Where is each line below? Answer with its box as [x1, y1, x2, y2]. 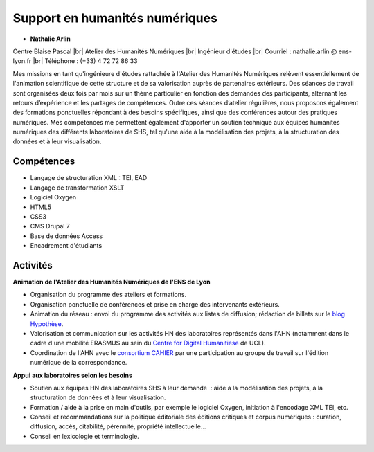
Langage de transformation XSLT [30, 183, 125, 192]
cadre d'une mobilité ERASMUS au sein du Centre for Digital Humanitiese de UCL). [30, 339, 266, 347]
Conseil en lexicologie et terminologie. [30, 432, 140, 440]
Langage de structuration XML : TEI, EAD [30, 174, 148, 182]
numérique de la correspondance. [30, 359, 127, 367]
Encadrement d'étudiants [30, 242, 103, 250]
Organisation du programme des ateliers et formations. [30, 291, 187, 299]
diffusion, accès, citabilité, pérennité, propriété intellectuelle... [30, 422, 206, 431]
